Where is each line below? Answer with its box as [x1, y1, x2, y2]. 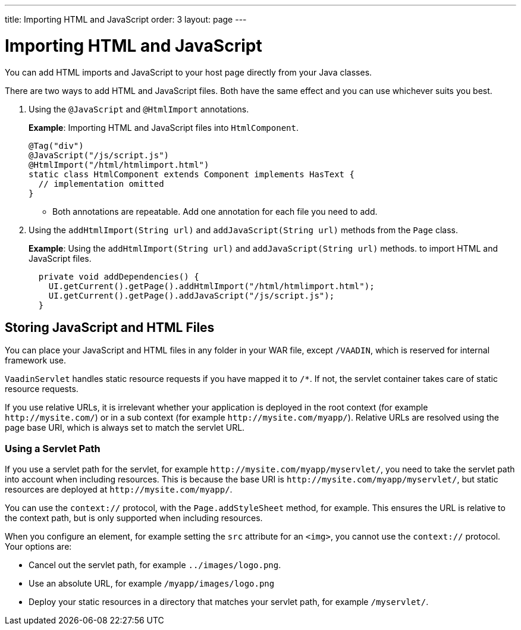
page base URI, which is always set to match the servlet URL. [5, 422, 245, 433]
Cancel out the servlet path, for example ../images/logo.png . [29, 560, 281, 571]
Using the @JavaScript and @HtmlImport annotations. [29, 104, 249, 114]
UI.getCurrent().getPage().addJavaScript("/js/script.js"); [48, 290, 335, 300]
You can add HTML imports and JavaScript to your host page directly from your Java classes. [5, 67, 372, 77]
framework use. [5, 355, 67, 366]
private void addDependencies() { [38, 271, 199, 281]
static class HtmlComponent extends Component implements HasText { [29, 169, 354, 179]
